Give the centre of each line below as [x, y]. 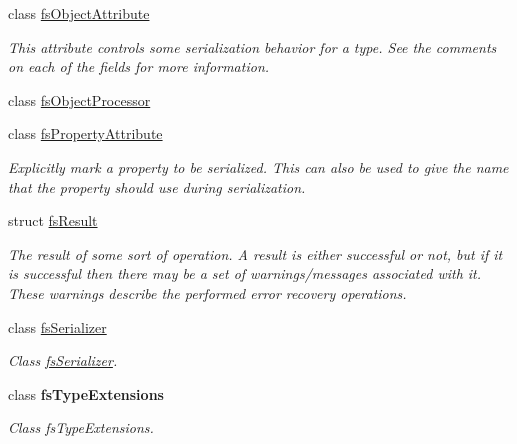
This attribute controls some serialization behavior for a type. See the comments [252, 46]
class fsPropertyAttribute [85, 133]
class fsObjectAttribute [79, 13]
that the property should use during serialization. [157, 186]
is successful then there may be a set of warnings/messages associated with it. [245, 273]
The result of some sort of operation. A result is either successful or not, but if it [255, 253]
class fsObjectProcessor [79, 99]
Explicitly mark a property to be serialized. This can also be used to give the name [258, 166]
